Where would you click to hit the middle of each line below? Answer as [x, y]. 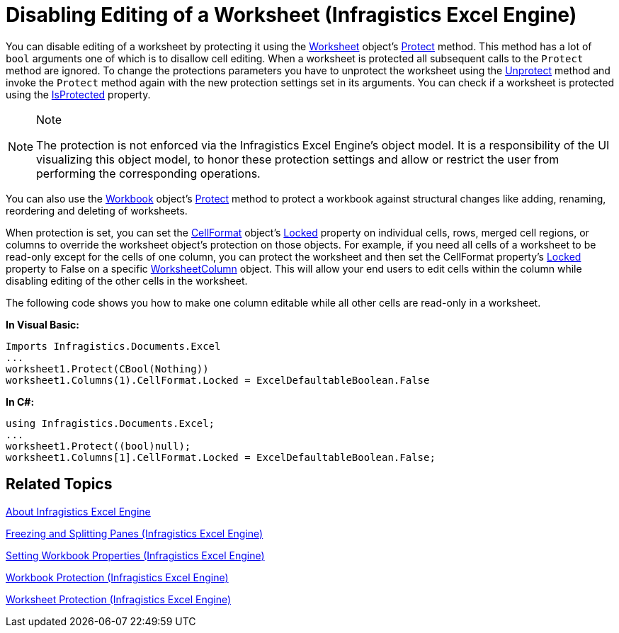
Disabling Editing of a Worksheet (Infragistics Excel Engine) [291, 15]
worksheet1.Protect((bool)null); [98, 446]
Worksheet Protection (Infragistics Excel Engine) [119, 599]
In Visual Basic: [42, 324]
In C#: [20, 401]
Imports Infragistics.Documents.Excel [113, 346]
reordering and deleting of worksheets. [97, 210]
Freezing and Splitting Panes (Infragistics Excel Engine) [135, 533]
